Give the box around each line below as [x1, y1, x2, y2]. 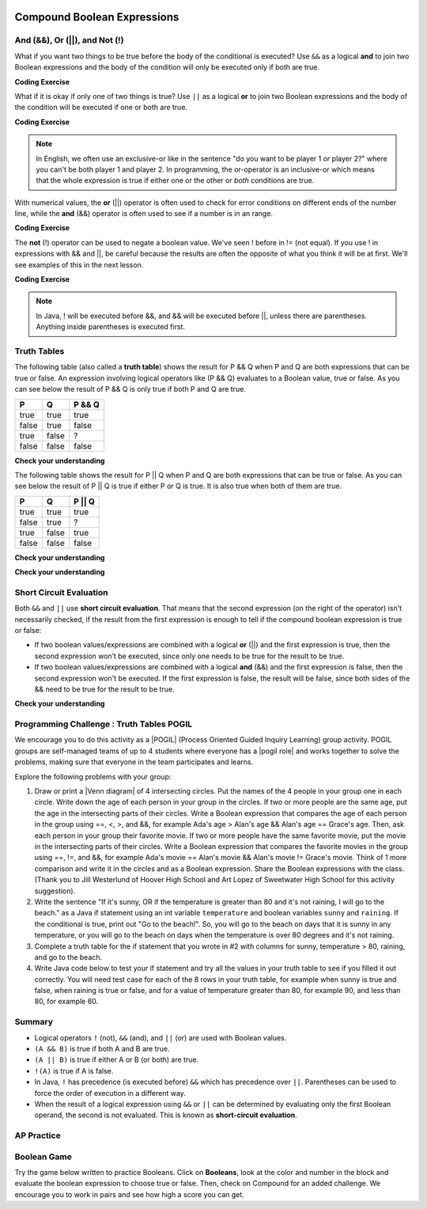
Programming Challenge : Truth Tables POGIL [14, 718, 193, 730]
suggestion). [34, 886, 76, 896]
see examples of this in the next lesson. [14, 260, 144, 269]
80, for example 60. [34, 997, 99, 1006]
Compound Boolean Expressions [14, 10, 179, 24]
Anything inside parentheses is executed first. [36, 322, 186, 332]
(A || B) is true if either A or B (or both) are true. [34, 1055, 199, 1064]
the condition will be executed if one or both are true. [14, 103, 188, 112]
